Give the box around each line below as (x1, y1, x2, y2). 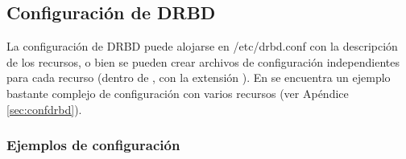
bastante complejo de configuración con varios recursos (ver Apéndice (6, 84, 349, 101)
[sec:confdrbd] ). (6, 100, 82, 117)
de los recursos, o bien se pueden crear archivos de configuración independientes (6, 53, 400, 70)
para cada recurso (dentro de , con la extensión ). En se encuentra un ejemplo (6, 69, 391, 86)
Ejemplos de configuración (6, 135, 180, 155)
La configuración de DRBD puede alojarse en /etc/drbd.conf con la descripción (6, 38, 398, 55)
